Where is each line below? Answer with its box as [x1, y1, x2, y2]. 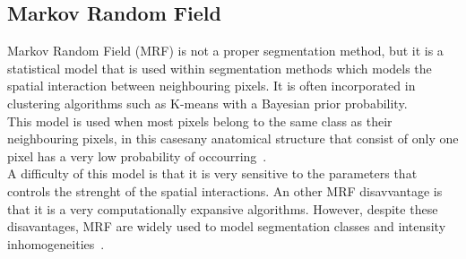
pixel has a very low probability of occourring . [7, 146, 267, 165]
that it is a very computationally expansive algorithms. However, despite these [7, 199, 438, 218]
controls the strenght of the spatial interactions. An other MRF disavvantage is [7, 181, 443, 200]
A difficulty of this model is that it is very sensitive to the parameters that [7, 164, 418, 183]
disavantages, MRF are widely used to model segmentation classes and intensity [7, 217, 446, 236]
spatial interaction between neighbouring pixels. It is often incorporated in [7, 76, 416, 95]
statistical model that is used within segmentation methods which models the [7, 58, 432, 77]
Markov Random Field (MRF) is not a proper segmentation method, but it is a [7, 41, 444, 60]
